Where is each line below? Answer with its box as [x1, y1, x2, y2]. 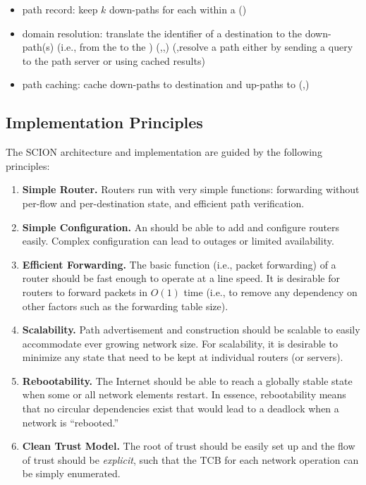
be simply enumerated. [22, 466, 121, 481]
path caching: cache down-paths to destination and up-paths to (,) [22, 77, 310, 92]
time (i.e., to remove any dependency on [183, 284, 358, 299]
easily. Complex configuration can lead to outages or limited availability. [22, 233, 334, 248]
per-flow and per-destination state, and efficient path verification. [22, 195, 305, 210]
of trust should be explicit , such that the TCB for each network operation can [22, 452, 359, 467]
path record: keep [22, 2, 98, 16]
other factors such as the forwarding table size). [22, 298, 228, 313]
